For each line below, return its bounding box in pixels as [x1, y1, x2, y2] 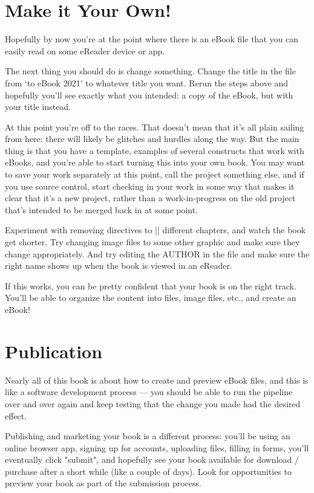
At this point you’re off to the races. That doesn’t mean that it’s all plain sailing [5, 120, 304, 133]
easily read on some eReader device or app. [5, 44, 165, 57]
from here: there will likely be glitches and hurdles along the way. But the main [5, 132, 299, 145]
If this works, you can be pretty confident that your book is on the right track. [5, 279, 296, 292]
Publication [5, 338, 103, 363]
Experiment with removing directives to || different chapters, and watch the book [5, 224, 306, 236]
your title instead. [5, 100, 71, 113]
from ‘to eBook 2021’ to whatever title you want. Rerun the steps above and [5, 76, 289, 89]
